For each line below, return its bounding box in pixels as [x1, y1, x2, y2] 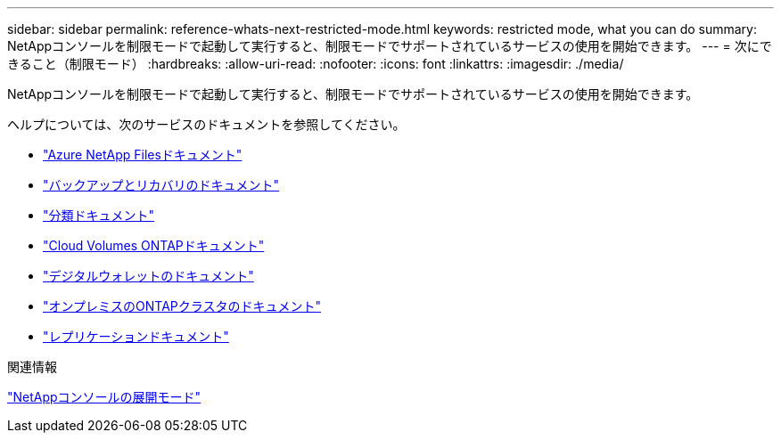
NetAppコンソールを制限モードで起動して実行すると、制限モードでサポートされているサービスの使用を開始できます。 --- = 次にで [7, 38, 772, 53]
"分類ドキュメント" [43, 208, 155, 223]
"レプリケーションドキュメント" [43, 329, 229, 344]
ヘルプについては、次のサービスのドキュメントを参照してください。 [7, 117, 406, 132]
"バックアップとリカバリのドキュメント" [43, 177, 280, 192]
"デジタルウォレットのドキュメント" [43, 268, 254, 283]
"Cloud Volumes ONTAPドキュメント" [43, 238, 265, 253]
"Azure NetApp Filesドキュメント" [43, 147, 243, 162]
